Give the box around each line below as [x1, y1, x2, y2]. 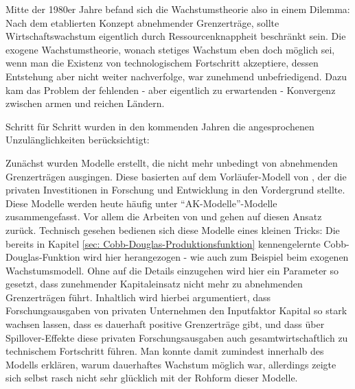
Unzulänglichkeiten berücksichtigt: [5, 132, 150, 147]
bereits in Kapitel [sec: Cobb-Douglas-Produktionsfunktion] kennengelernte [5, 236, 321, 250]
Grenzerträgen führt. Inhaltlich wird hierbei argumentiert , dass [5, 290, 271, 304]
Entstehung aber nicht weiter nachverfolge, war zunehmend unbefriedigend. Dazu [5, 69, 347, 83]
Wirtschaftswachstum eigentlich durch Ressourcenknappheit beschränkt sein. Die [5, 29, 346, 43]
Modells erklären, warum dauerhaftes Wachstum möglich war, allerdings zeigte [5, 357, 336, 371]
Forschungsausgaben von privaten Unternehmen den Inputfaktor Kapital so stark [5, 303, 347, 318]
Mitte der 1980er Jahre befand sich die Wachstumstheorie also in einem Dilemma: [5, 2, 350, 16]
